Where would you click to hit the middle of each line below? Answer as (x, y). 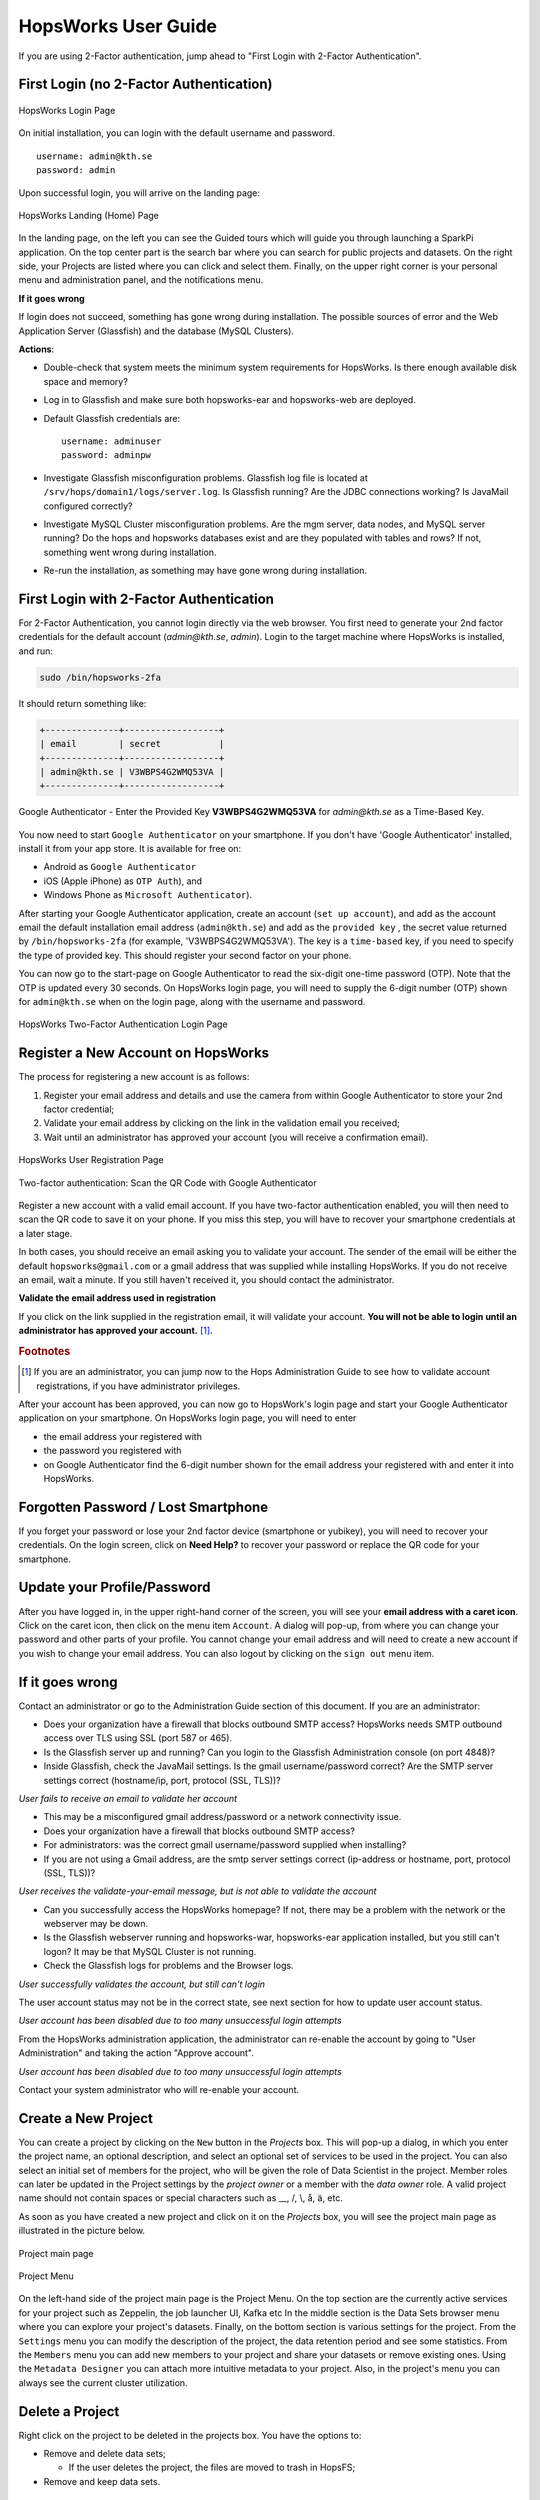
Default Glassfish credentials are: (111, 418)
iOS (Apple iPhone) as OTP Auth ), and (123, 881)
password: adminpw (106, 455)
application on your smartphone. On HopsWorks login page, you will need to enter (187, 1418)
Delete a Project (69, 2411)
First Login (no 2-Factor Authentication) (145, 84)
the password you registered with (112, 1451)
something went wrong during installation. (130, 552)
